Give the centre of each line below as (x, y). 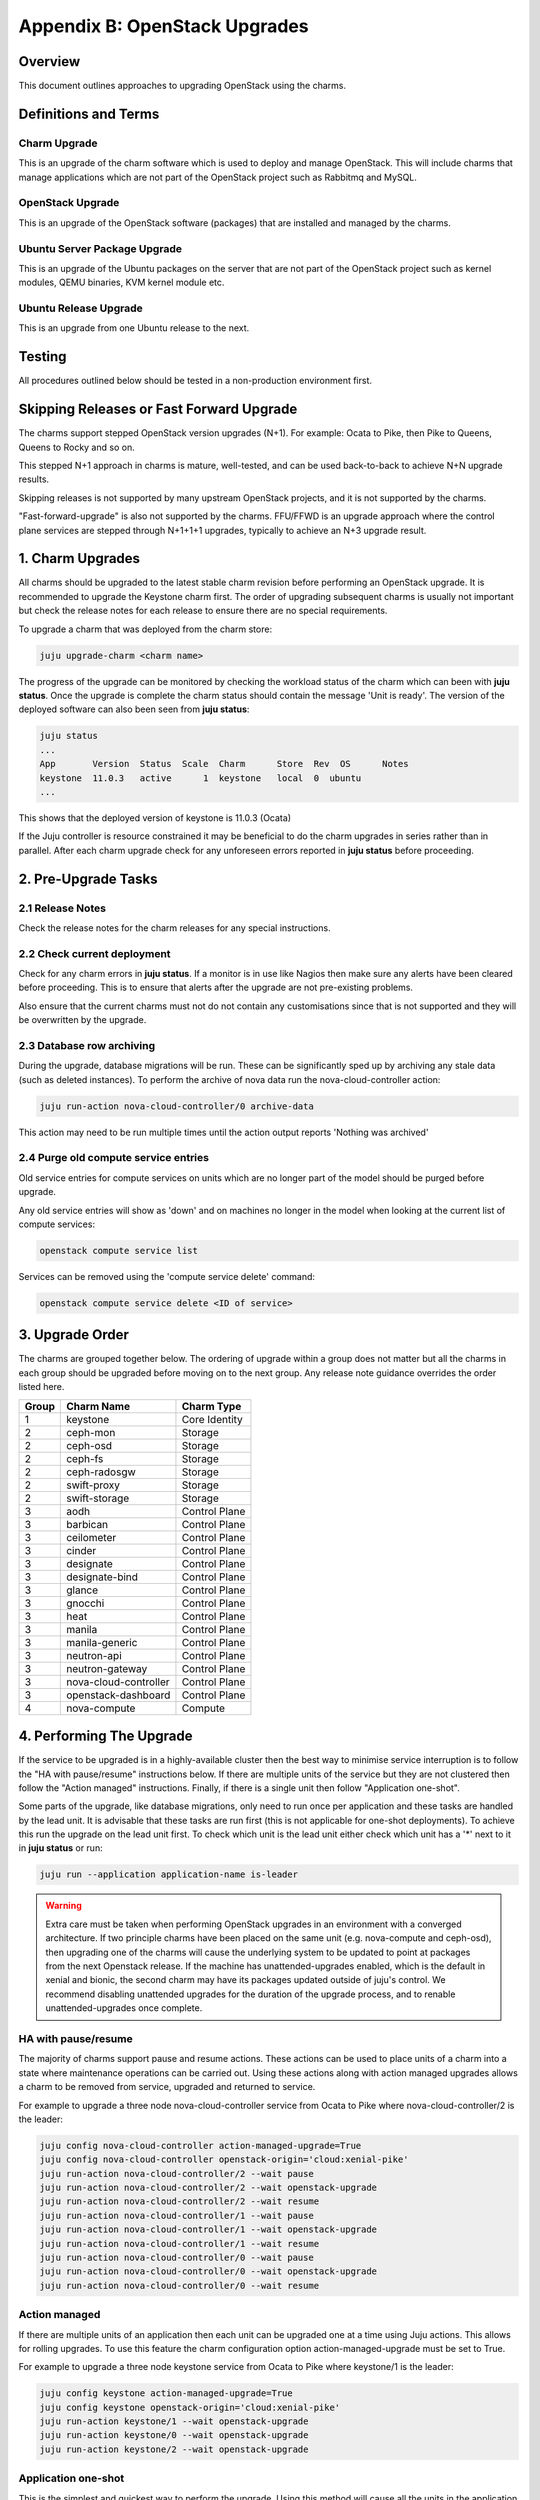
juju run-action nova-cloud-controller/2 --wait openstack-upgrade (208, 2188)
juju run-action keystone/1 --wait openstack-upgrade (174, 2421)
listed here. (41, 1387)
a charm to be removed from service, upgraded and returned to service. (167, 2087)
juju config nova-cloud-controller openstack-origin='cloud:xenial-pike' (224, 2159)
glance (82, 1590)
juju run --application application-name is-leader (169, 1874)
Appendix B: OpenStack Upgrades (163, 26)
